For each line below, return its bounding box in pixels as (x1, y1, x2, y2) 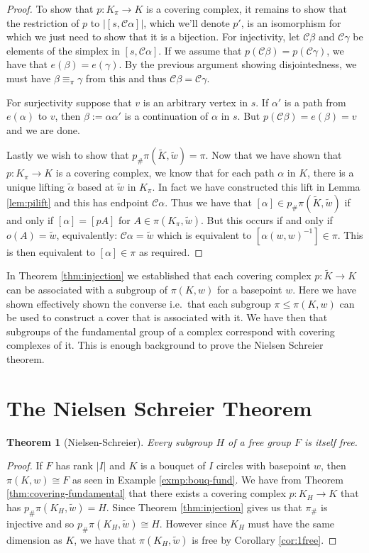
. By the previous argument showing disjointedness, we (119, 57, 357, 72)
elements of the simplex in (6, 43, 120, 57)
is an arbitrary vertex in (143, 94, 248, 109)
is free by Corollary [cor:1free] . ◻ (192, 532, 337, 547)
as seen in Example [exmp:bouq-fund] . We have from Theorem (72, 471, 343, 486)
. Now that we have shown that (205, 147, 342, 162)
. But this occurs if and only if (200, 212, 333, 227)
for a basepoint (216, 281, 282, 296)
